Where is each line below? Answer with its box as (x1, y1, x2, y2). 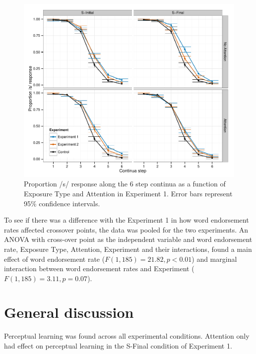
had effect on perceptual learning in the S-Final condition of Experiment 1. (4, 341, 232, 351)
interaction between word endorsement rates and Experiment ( (4, 263, 194, 274)
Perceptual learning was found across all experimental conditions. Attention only (4, 331, 250, 341)
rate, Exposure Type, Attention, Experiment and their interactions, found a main (4, 243, 252, 254)
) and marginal (192, 253, 237, 264)
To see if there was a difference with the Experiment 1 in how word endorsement (4, 215, 249, 225)
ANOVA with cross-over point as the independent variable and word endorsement (4, 234, 253, 244)
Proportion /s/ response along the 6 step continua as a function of (24, 178, 226, 189)
